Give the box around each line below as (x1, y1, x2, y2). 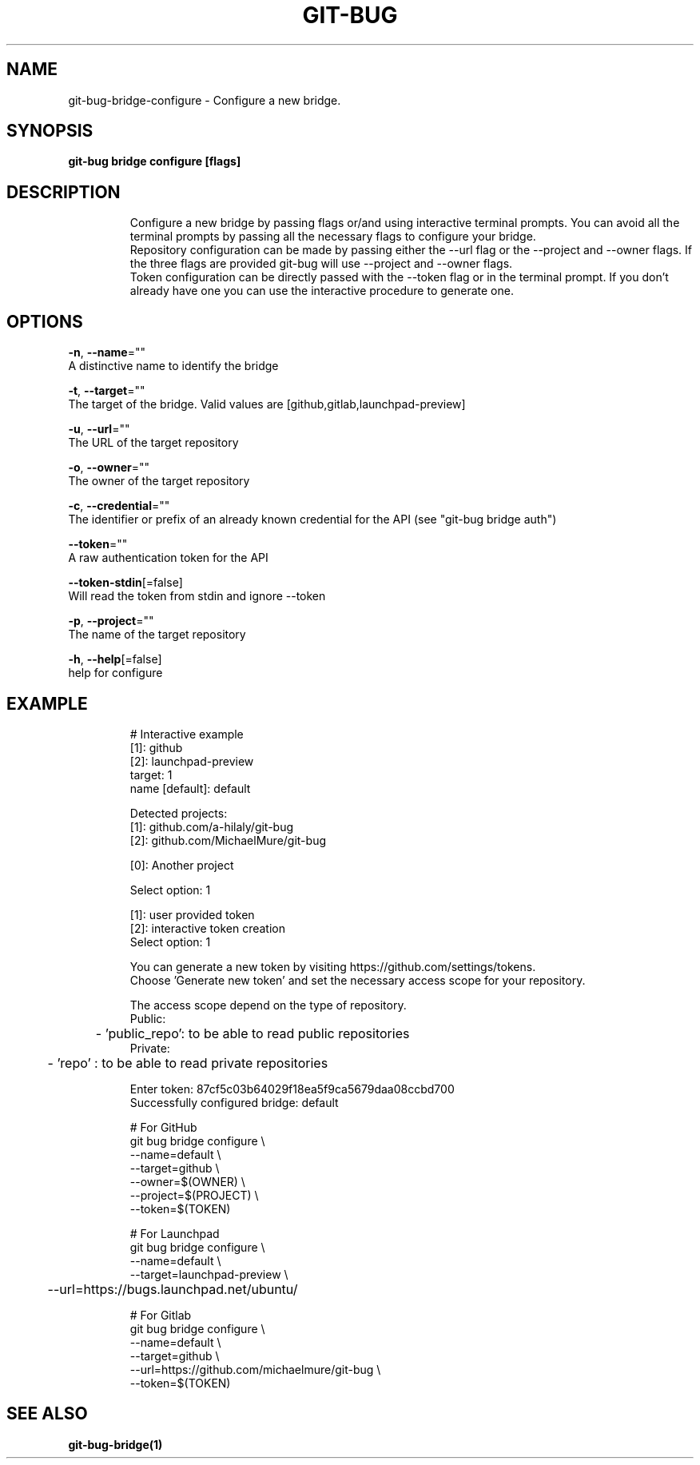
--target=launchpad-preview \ (129, 1267, 288, 1281)
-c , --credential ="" (68, 499, 170, 513)
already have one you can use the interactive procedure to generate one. (129, 284, 514, 298)
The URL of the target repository (68, 436, 239, 450)
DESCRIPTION (6, 181, 121, 202)
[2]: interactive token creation (129, 921, 285, 935)
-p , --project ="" (68, 614, 154, 628)
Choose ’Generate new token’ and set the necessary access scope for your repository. (129, 973, 586, 987)
